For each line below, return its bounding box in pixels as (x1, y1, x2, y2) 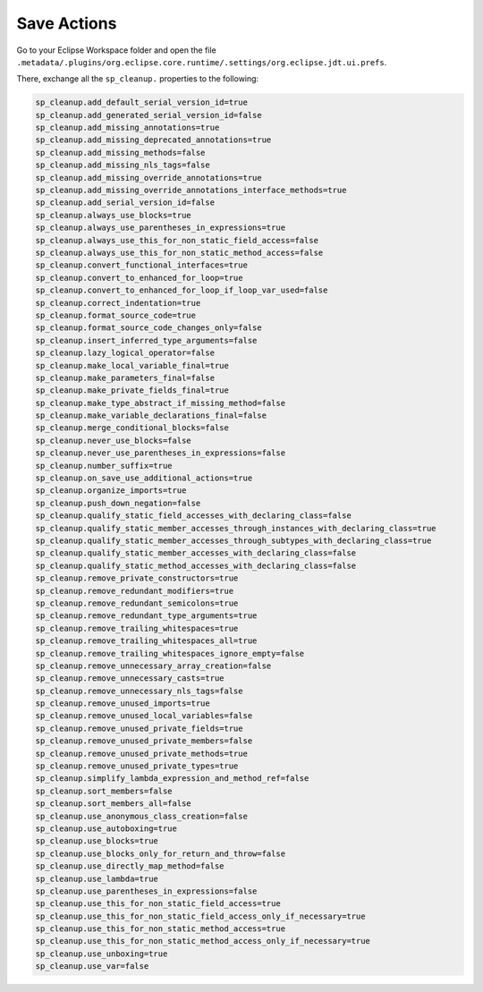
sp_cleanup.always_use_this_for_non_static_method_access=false (35, 248, 324, 258)
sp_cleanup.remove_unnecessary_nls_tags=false (35, 685, 243, 696)
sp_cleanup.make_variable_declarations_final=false (35, 411, 267, 420)
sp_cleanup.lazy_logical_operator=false (35, 348, 215, 358)
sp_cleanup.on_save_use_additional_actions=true (35, 473, 253, 483)
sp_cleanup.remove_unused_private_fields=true (35, 723, 243, 733)
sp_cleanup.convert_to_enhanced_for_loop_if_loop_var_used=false (35, 285, 328, 295)
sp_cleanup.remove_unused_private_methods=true (35, 748, 248, 759)
